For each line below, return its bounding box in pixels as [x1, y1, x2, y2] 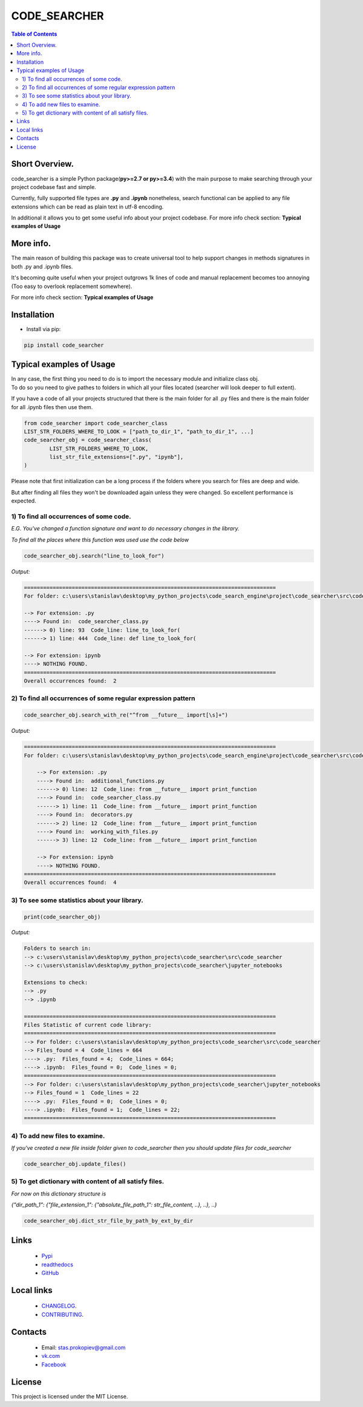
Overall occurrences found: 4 [24, 879, 117, 886]
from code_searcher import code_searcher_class [24, 419, 168, 427]
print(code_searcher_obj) [24, 913, 101, 920]
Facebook [41, 1361, 67, 1368]
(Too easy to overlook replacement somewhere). [11, 282, 132, 290]
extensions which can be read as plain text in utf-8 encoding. [11, 203, 164, 210]
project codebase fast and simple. [11, 183, 96, 190]
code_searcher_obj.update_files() [24, 1161, 126, 1167]
